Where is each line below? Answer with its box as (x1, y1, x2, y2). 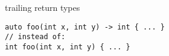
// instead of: (5, 33, 66, 42)
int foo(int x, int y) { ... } (5, 42, 130, 51)
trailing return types (5, 1, 80, 13)
